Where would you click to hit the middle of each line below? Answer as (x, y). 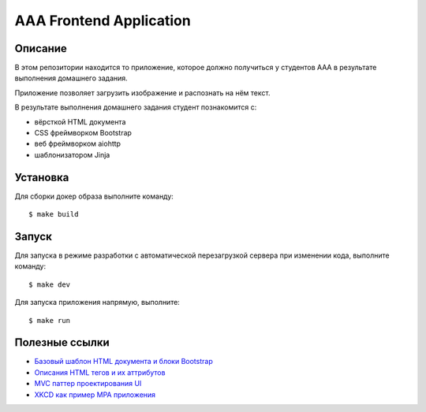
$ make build (54, 214)
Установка (42, 177)
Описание (41, 48)
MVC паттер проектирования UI (88, 384)
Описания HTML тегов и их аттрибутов (100, 372)
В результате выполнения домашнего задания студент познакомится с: (136, 107)
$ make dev (50, 284)
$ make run (50, 320)
